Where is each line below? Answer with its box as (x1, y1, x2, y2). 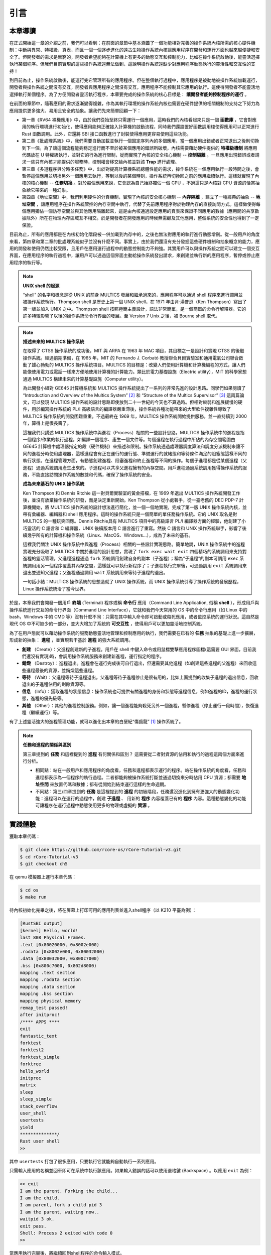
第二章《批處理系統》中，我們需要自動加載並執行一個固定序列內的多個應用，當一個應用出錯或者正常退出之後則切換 (22, 138, 259, 144)
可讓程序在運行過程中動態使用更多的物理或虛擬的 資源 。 (35, 802, 153, 808)
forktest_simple (20, 1054, 60, 1060)
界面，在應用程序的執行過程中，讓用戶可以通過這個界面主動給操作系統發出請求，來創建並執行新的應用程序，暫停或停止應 (9, 253, 260, 259)
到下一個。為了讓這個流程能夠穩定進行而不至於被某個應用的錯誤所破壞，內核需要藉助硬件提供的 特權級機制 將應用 (22, 145, 257, 151)
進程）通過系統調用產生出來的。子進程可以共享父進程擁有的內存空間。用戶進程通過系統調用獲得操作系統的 (23, 464, 243, 470)
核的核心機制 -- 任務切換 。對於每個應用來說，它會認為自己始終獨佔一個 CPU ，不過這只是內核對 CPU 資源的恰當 (22, 180, 255, 186)
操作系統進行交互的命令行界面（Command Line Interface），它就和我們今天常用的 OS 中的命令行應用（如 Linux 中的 (9, 606, 248, 612)
